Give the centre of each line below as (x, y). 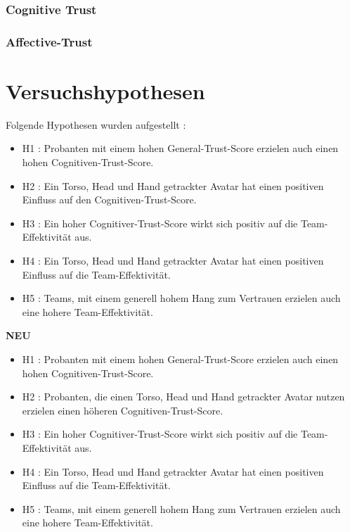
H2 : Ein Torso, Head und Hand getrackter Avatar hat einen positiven (173, 185)
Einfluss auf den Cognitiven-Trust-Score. (109, 199)
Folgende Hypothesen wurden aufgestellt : (96, 124)
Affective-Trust (49, 41)
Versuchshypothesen (105, 90)
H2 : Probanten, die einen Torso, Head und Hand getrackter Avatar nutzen (183, 397)
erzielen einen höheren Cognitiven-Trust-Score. (123, 410)
